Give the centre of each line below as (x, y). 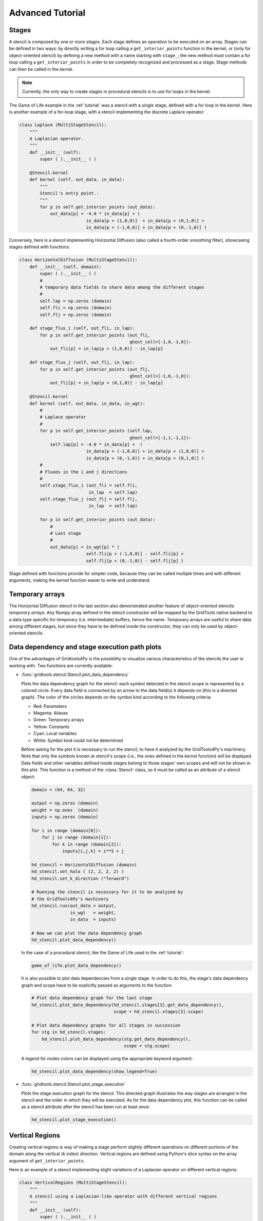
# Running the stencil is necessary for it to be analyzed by (107, 892)
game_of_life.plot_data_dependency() (76, 966)
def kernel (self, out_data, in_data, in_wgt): (87, 403)
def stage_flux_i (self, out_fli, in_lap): (82, 328)
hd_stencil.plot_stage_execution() (74, 1120)
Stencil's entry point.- (69, 193)
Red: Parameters (50, 706)
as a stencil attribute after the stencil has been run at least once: (86, 1107)
